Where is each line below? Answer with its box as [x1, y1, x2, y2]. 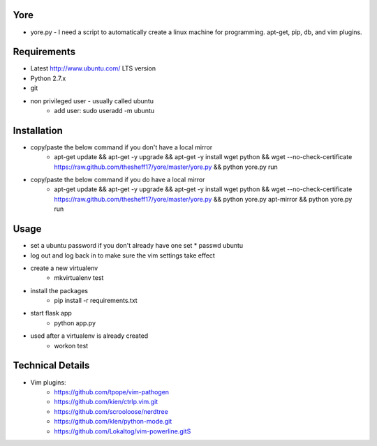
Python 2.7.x [30, 74, 66, 82]
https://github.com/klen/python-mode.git [54, 417, 172, 426]
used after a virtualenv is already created [30, 332, 149, 340]
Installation [13, 124, 63, 136]
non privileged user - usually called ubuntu [30, 96, 154, 105]
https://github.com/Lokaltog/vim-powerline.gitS [54, 426, 191, 436]
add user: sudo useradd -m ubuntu [54, 106, 155, 114]
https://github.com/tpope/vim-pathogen [54, 387, 170, 396]
